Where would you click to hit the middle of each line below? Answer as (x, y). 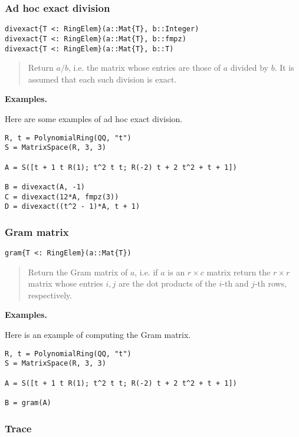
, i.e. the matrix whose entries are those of (144, 68)
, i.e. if (146, 272)
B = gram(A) (28, 402)
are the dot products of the (167, 283)
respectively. (50, 295)
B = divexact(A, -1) (45, 187)
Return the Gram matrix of (78, 272)
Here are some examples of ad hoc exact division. (94, 118)
